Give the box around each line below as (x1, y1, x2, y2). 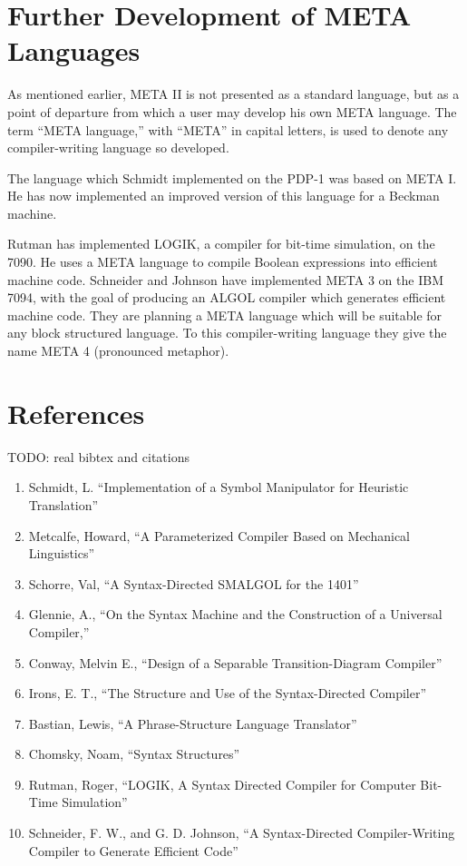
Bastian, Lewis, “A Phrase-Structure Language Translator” (28, 713, 357, 733)
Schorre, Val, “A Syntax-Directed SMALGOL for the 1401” (28, 574, 359, 593)
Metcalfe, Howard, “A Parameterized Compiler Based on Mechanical (28, 526, 410, 545)
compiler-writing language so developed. (7, 138, 229, 157)
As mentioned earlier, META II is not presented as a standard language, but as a (7, 84, 460, 103)
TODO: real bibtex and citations (7, 447, 190, 466)
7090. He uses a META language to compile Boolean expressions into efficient (7, 252, 438, 271)
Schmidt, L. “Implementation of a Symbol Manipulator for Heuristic (28, 477, 409, 497)
